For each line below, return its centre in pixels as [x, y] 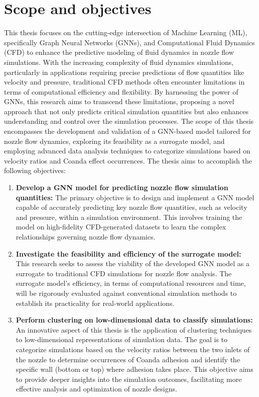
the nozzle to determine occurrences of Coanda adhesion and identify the [128, 359]
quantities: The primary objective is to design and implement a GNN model [135, 197]
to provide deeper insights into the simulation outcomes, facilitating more [129, 379]
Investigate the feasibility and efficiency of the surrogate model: [128, 253]
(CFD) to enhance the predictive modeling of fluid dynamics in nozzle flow [119, 52]
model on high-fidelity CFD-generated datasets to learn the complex [121, 227]
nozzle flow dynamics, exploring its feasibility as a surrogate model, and [114, 141]
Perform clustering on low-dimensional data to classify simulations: [134, 320]
